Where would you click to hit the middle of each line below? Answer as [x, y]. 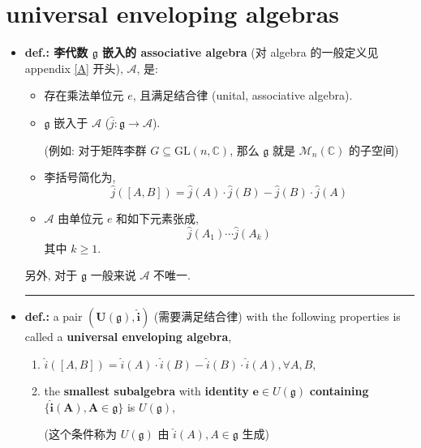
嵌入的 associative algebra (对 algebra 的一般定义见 [241, 52]
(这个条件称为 [81, 434]
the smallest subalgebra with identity [146, 391]
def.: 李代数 [56, 52]
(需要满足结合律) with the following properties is [277, 316]
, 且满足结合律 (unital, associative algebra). [243, 95]
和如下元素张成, [158, 218]
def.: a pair [54, 316]
